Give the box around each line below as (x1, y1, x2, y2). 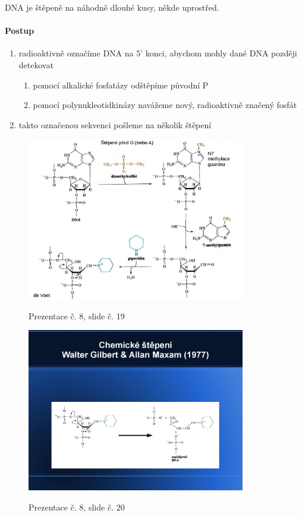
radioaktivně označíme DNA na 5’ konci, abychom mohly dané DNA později (18, 47, 297, 59)
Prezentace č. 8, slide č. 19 (29, 309, 125, 322)
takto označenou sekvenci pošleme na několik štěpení (18, 118, 212, 131)
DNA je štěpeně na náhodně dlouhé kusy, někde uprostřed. (5, 1, 219, 13)
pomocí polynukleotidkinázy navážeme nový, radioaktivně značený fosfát (33, 99, 297, 111)
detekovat (18, 58, 54, 71)
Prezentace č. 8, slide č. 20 (29, 501, 125, 513)
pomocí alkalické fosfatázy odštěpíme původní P (33, 78, 209, 91)
